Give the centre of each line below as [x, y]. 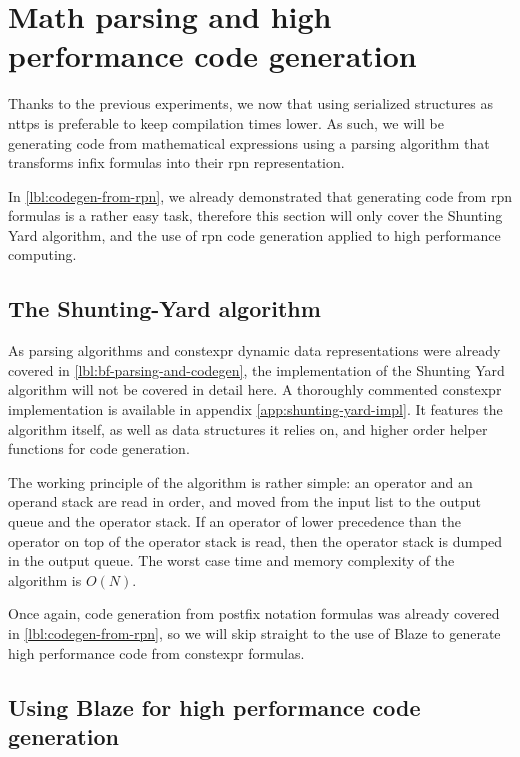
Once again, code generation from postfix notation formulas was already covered [254, 613]
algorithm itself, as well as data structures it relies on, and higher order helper [248, 428]
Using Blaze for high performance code [214, 706]
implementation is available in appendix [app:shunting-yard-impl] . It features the [255, 409]
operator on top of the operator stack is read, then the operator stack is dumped [255, 540]
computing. [42, 254]
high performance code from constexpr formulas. [156, 652]
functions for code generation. [99, 448]
